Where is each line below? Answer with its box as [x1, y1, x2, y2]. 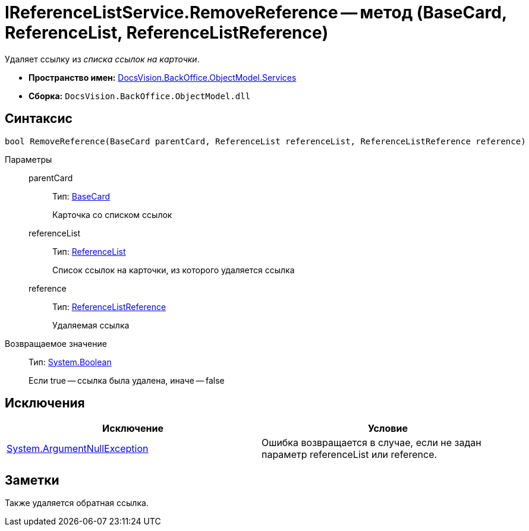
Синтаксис [5, 111, 73, 127]
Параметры [5, 154, 52, 165]
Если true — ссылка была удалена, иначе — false [29, 375, 225, 385]
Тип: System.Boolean [29, 356, 112, 367]
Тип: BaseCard [52, 191, 111, 201]
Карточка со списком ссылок [52, 209, 172, 220]
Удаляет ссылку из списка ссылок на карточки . [5, 53, 200, 64]
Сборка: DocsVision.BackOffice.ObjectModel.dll [29, 90, 251, 101]
